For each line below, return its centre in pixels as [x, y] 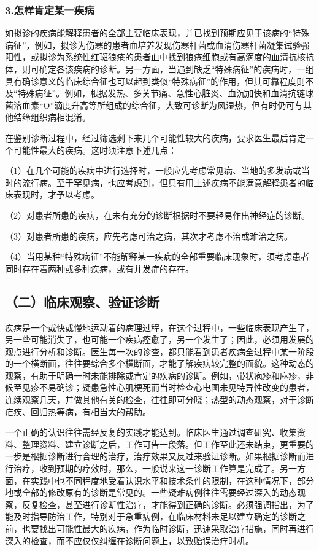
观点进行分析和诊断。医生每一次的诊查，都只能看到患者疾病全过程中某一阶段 [159, 351]
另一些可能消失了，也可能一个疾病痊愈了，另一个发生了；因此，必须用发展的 [159, 339]
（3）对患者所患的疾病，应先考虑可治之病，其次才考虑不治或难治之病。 [149, 236]
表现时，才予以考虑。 [56, 194]
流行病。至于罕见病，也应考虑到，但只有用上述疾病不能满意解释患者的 [163, 182]
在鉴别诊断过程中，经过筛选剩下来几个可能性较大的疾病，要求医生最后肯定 [155, 137]
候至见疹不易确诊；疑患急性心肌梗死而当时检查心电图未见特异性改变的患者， [159, 387]
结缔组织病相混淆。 [52, 117]
